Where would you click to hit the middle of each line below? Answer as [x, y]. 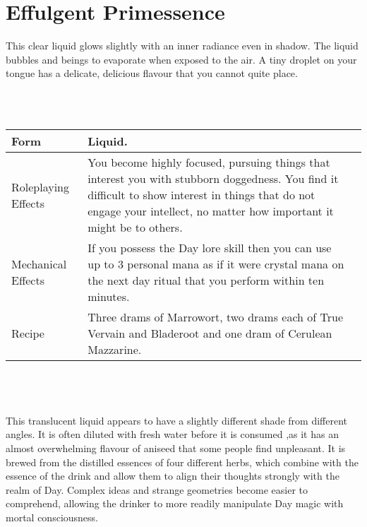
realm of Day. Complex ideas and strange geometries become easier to [157, 489]
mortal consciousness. [52, 517]
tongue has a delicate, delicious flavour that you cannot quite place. [152, 73]
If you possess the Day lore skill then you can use [210, 248]
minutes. [109, 297]
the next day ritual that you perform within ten [206, 280]
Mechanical [39, 264]
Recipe [28, 333]
